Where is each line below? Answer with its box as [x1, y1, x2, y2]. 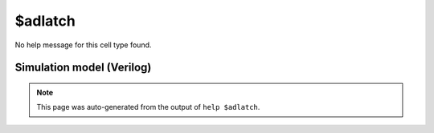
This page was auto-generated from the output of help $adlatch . [36, 103, 260, 112]
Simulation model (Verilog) [14, 61, 152, 75]
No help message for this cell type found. [14, 40, 152, 50]
